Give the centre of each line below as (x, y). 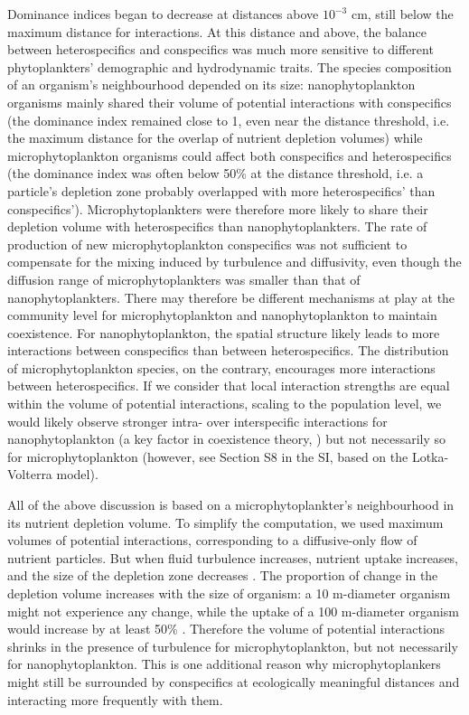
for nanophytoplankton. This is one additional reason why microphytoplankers (224, 664)
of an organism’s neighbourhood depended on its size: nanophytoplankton (211, 85)
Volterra (30, 474)
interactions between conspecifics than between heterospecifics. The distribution (228, 350)
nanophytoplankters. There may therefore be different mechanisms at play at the (231, 297)
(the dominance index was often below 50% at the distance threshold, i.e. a (216, 173)
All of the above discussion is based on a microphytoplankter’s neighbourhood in (231, 505)
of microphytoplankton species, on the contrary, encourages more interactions (221, 367)
